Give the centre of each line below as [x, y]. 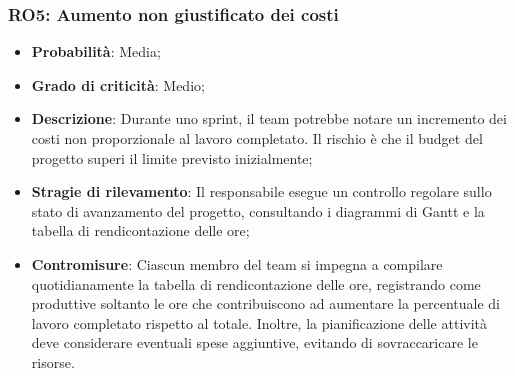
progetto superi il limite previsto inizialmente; [172, 157]
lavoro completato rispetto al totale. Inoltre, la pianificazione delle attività [259, 322]
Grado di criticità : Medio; [118, 84]
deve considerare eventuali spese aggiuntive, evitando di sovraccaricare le [254, 342]
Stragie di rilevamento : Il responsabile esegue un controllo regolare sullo [261, 191]
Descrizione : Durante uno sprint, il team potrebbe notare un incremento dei [269, 118]
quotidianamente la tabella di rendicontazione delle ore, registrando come [256, 283]
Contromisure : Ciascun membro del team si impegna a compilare [237, 263]
